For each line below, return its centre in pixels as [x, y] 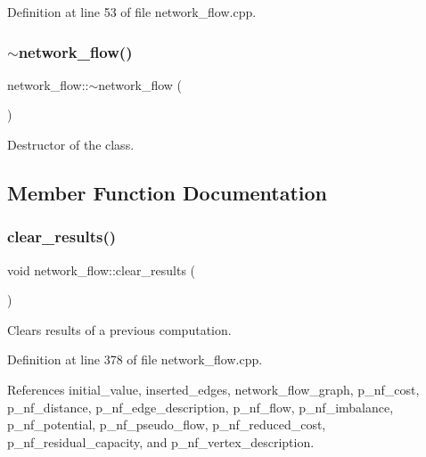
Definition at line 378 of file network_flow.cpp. [135, 359]
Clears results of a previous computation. [119, 329]
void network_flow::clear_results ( [102, 269]
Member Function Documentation [168, 192]
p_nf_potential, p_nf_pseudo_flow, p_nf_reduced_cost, [167, 424]
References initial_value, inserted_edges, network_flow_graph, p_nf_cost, [213, 389]
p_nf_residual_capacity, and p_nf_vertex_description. [161, 441]
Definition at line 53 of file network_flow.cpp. [132, 12]
